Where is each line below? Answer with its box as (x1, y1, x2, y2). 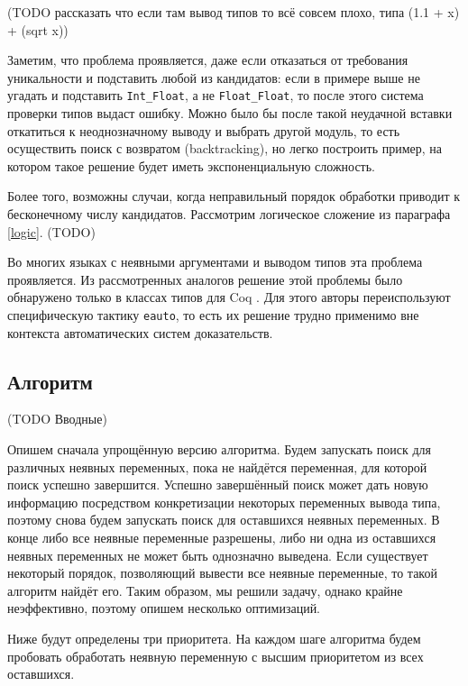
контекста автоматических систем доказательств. (7, 323, 273, 342)
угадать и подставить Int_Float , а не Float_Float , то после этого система (7, 86, 424, 105)
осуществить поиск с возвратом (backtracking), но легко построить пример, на (7, 139, 442, 158)
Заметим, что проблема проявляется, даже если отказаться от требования (7, 50, 408, 69)
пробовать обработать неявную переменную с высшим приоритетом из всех (7, 646, 424, 665)
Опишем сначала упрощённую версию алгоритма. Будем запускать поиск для (7, 440, 431, 459)
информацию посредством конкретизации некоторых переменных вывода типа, (7, 492, 441, 511)
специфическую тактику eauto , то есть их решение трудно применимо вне (7, 305, 419, 324)
